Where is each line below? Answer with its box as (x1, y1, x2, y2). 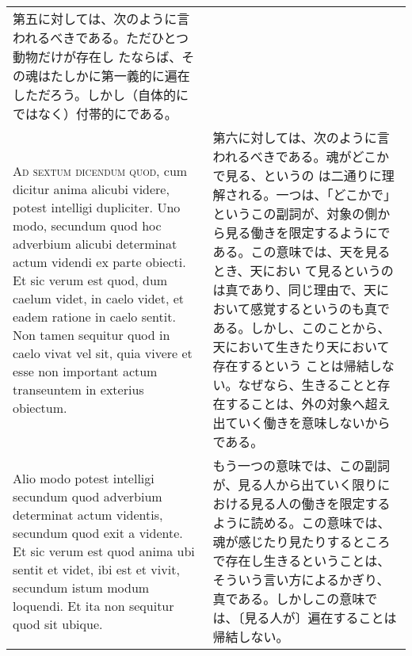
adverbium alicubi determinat (13, 235, 177, 253)
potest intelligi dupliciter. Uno (13, 198, 181, 216)
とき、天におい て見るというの (212, 261, 394, 280)
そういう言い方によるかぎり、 (212, 570, 390, 589)
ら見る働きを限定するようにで (212, 223, 391, 242)
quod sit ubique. (13, 614, 103, 633)
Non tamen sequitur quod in (13, 326, 170, 344)
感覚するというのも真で (250, 299, 391, 318)
